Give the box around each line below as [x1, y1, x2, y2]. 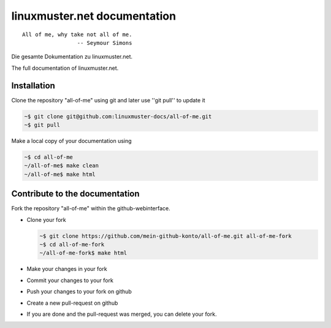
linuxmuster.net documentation [11, 9, 177, 23]
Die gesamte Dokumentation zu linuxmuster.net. [11, 53, 133, 61]
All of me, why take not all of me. [22, 31, 132, 38]
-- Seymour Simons [77, 39, 132, 46]
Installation [11, 80, 55, 91]
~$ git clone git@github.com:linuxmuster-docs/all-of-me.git [24, 113, 212, 120]
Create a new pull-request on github [26, 299, 118, 307]
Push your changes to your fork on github [26, 288, 132, 296]
